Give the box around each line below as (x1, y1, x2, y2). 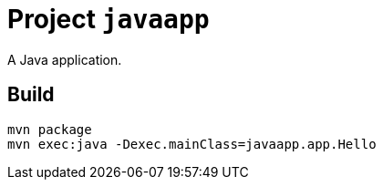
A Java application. (7, 51, 122, 68)
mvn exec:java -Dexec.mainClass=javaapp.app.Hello (7, 136, 377, 151)
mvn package (7, 121, 92, 137)
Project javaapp (7, 4, 210, 35)
